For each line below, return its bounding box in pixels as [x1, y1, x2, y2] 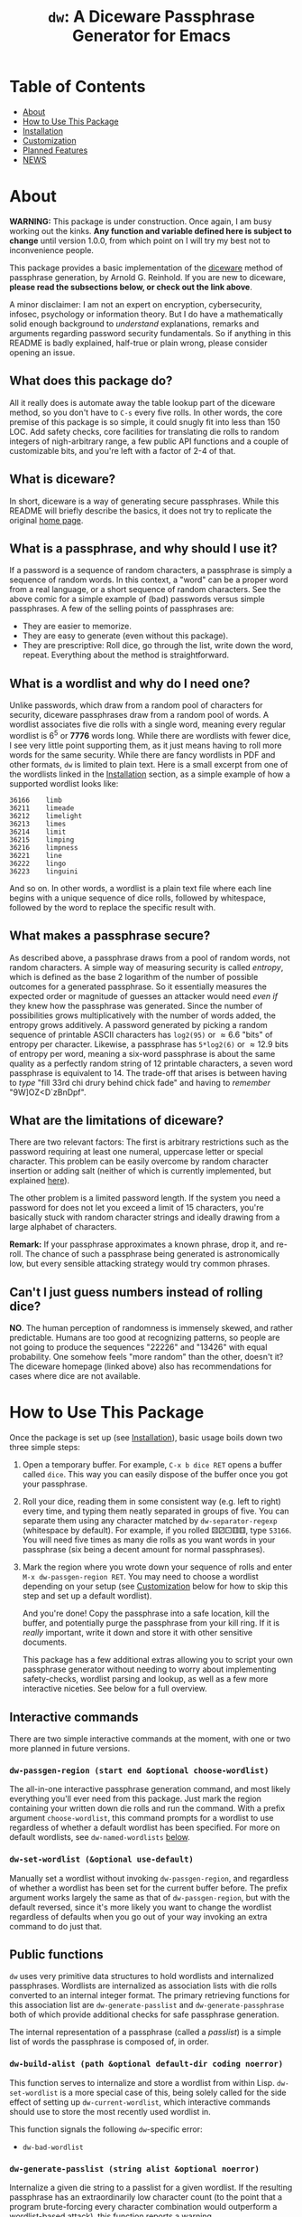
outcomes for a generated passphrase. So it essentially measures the [9, 981, 268, 992]
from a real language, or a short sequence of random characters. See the [9, 584, 281, 595]
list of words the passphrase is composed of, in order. [9, 2036, 209, 2047]
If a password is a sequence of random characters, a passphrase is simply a [9, 565, 293, 576]
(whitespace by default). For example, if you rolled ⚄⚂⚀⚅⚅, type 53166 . [22, 1525, 292, 1536]
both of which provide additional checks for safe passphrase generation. [9, 2009, 279, 2020]
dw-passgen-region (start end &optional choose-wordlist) [9, 1765, 270, 1776]
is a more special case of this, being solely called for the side [59, 2087, 287, 2098]
